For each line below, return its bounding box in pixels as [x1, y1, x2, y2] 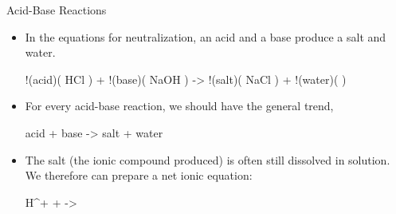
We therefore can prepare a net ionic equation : [25, 167, 253, 184]
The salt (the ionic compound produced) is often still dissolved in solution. [25, 151, 390, 168]
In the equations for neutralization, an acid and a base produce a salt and [25, 28, 386, 45]
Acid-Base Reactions [6, 2, 107, 18]
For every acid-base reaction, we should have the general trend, [25, 97, 334, 114]
